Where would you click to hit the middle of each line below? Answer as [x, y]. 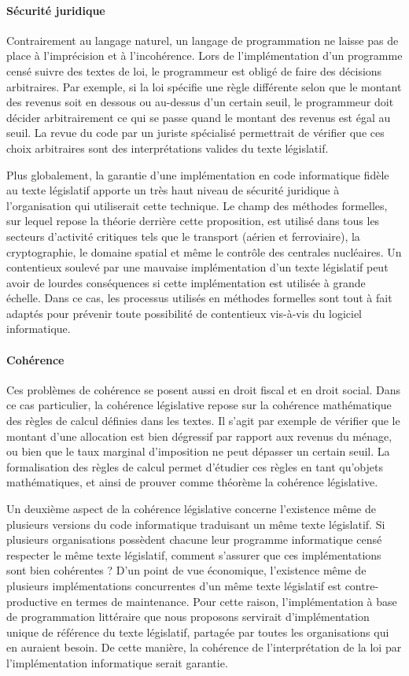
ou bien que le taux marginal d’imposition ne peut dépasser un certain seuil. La [198, 451]
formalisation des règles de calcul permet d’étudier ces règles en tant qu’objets [195, 466]
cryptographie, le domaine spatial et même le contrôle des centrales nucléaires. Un [204, 251]
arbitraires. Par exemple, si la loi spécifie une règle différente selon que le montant [204, 86]
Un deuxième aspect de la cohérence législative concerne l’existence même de [191, 509]
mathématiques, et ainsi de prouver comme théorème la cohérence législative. [192, 482]
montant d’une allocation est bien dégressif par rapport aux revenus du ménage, [199, 436]
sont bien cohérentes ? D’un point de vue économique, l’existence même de [186, 570]
